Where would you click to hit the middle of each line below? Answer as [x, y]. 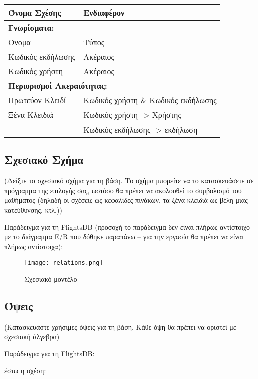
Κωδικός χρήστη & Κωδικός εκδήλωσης [150, 100]
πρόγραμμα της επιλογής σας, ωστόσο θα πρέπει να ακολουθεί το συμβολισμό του [123, 190]
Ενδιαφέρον [104, 12]
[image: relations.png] [64, 263]
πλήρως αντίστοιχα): [34, 246]
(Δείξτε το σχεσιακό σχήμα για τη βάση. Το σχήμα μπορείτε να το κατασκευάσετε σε [129, 180]
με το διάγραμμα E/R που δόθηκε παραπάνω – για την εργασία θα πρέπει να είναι [124, 237]
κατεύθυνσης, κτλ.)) [33, 210]
